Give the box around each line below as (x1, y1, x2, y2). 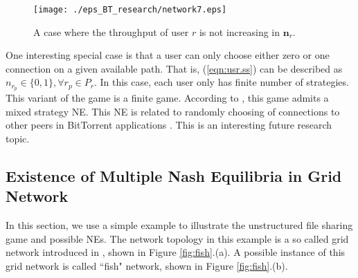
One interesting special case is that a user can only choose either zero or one (6, 48, 330, 62)
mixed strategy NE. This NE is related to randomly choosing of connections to (6, 104, 340, 118)
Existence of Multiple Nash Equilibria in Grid (6, 165, 342, 187)
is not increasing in (199, 24, 280, 39)
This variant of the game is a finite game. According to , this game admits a (6, 91, 329, 105)
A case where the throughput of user (33, 24, 189, 39)
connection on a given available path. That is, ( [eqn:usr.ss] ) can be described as (6, 61, 343, 75)
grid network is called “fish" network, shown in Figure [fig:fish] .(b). (6, 259, 288, 273)
